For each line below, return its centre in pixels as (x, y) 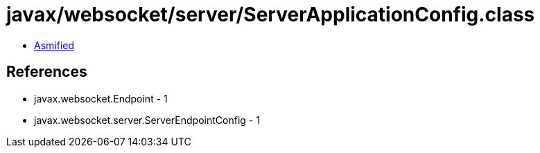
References (47, 72)
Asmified (54, 45)
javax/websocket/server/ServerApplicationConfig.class (271, 15)
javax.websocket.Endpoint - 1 (101, 98)
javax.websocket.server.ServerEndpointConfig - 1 (147, 120)
